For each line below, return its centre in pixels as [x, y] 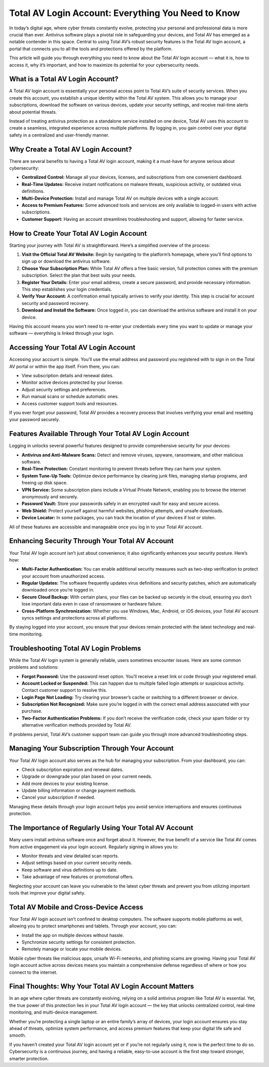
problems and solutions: [34, 667]
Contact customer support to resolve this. [64, 690]
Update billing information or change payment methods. [79, 790]
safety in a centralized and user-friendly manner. [59, 135]
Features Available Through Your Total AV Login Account [99, 434]
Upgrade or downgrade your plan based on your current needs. [87, 776]
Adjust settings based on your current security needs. [77, 863]
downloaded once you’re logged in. [58, 590]
